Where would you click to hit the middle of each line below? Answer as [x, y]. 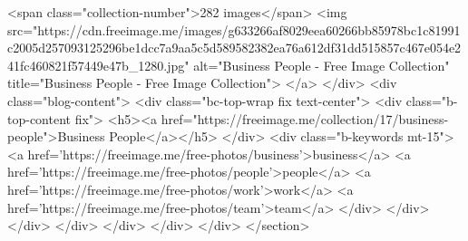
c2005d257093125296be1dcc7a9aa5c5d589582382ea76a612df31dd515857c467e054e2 [234, 48]
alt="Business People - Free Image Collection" [322, 65]
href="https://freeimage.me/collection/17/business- [305, 118]
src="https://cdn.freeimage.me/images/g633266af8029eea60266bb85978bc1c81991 [234, 29]
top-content [39, 118]
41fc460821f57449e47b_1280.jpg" [98, 65]
